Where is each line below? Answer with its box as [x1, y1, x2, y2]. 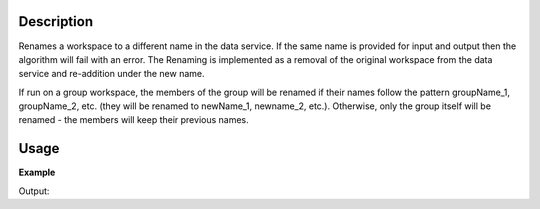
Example [18, 166, 56, 179]
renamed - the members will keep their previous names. [18, 114, 249, 126]
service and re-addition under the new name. [18, 68, 205, 80]
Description [18, 13, 94, 30]
